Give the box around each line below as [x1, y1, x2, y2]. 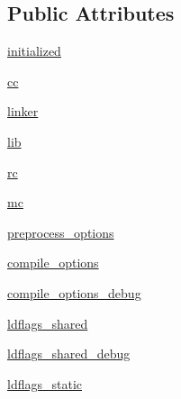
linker [7, 102, 39, 121]
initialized [7, 41, 61, 60]
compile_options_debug [7, 283, 141, 302]
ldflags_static [7, 374, 82, 393]
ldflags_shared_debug [7, 344, 131, 363]
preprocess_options [7, 222, 114, 241]
